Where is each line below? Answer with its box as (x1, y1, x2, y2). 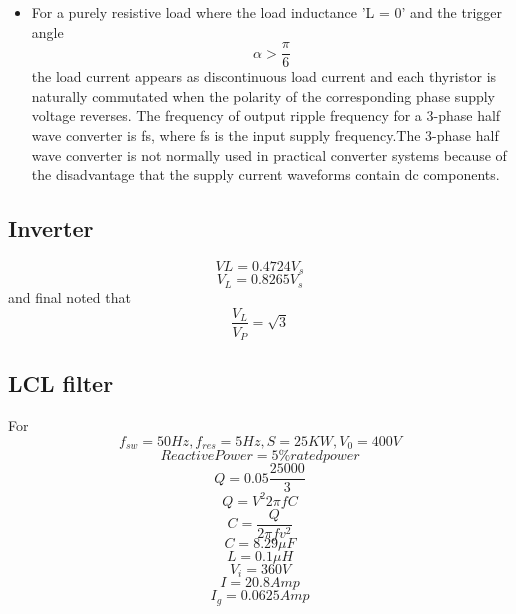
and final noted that (8, 286, 131, 307)
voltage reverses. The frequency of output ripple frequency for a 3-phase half (31, 105, 501, 126)
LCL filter (8, 368, 114, 399)
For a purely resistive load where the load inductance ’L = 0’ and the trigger (31, 2, 502, 22)
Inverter (8, 213, 94, 244)
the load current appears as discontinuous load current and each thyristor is (31, 66, 497, 87)
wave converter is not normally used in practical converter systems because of (31, 144, 507, 165)
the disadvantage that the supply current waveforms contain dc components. (31, 164, 500, 185)
